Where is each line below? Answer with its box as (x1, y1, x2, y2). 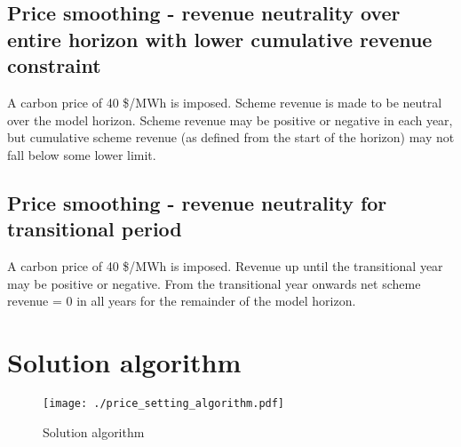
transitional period (7, 215, 182, 243)
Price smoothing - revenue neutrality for (7, 188, 387, 216)
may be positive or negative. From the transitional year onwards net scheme (7, 274, 421, 292)
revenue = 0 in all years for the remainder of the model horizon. (7, 291, 356, 310)
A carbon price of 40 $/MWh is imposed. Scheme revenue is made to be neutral (7, 92, 442, 111)
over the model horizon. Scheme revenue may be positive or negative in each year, (7, 110, 453, 129)
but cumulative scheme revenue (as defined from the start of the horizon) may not (7, 128, 455, 147)
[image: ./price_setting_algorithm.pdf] (43, 396, 285, 410)
